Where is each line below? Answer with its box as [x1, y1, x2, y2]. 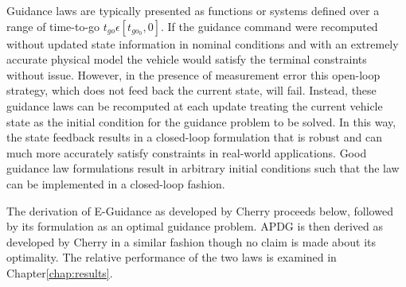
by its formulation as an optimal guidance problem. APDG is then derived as [6, 218, 384, 235]
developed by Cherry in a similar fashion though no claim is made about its [6, 233, 377, 250]
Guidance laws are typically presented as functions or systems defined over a [6, 2, 380, 18]
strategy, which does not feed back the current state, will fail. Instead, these [6, 82, 377, 99]
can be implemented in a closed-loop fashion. [6, 175, 225, 192]
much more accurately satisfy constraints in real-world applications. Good [6, 144, 367, 161]
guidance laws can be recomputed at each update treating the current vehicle [6, 97, 383, 114]
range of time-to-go [6, 17, 100, 34]
